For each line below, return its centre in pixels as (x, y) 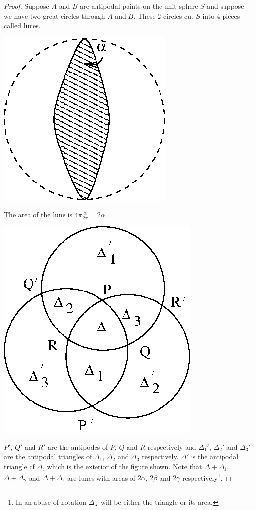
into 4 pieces (221, 16)
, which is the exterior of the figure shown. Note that (123, 466)
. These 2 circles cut (164, 16)
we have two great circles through (55, 16)
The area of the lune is (38, 214)
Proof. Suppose (27, 6)
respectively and (172, 447)
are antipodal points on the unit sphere (139, 6)
